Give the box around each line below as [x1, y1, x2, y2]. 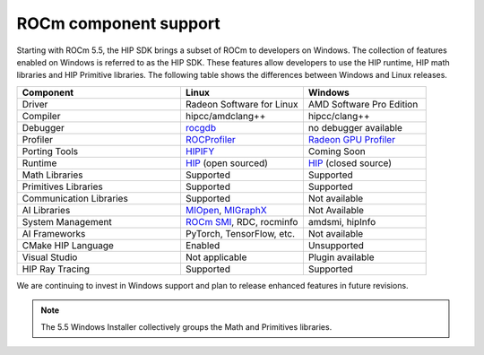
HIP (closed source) [307, 157, 393, 169]
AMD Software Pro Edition [307, 98, 419, 110]
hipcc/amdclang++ [185, 109, 266, 122]
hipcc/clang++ [307, 109, 371, 122]
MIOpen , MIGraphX [185, 203, 268, 216]
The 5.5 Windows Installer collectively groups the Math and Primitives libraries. [40, 321, 333, 332]
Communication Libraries [22, 192, 129, 204]
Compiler [22, 109, 61, 122]
